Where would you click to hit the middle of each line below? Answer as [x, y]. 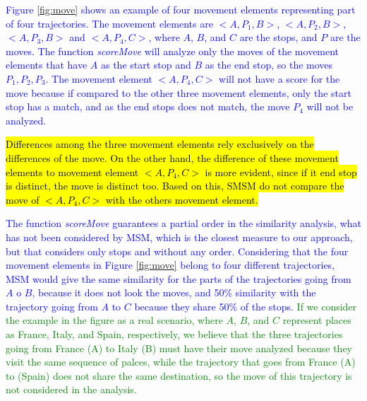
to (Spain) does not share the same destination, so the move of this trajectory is [179, 375]
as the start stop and [146, 65]
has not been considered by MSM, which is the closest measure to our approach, [179, 237]
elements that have [47, 65]
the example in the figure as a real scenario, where [114, 320]
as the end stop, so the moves [269, 65]
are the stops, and [278, 37]
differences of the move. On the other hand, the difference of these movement [172, 157]
